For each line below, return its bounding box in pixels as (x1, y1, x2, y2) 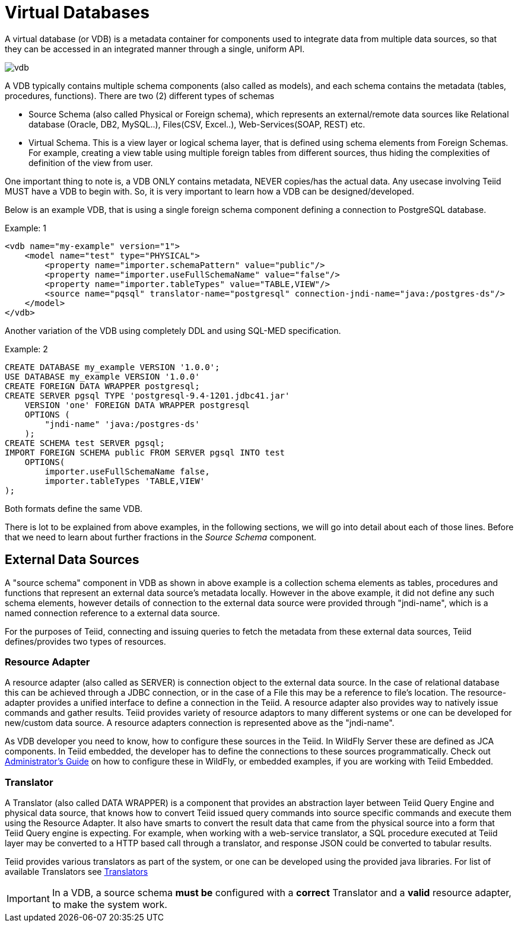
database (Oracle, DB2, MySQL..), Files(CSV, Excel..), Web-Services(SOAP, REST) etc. (28, 119, 366, 129)
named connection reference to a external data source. (5, 607, 220, 618)
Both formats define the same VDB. (5, 503, 143, 514)
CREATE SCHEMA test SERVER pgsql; (5, 438, 165, 448)
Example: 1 (5, 222, 46, 233)
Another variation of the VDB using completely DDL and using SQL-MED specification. (5, 325, 341, 336)
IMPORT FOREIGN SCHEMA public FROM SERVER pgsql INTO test (5, 447, 285, 457)
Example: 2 (5, 343, 48, 354)
